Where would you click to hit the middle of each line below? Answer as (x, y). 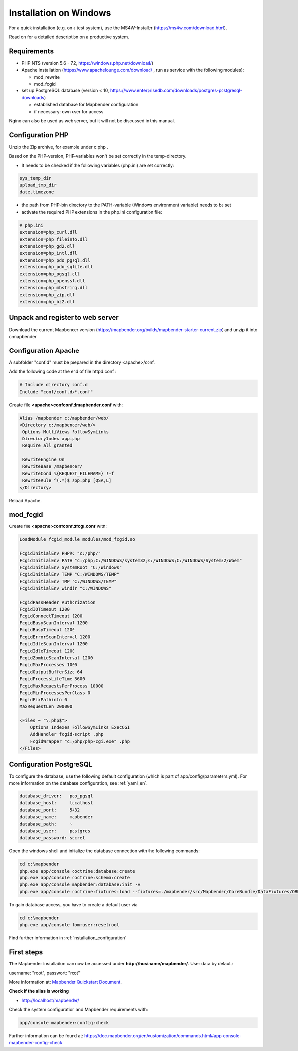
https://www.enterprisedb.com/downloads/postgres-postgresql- (176, 91)
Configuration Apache (44, 350)
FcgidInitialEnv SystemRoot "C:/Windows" (71, 567)
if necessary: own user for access (69, 111)
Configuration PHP (39, 135)
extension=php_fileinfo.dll (54, 239)
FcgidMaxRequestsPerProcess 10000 (62, 686)
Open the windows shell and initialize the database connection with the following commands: (104, 851)
